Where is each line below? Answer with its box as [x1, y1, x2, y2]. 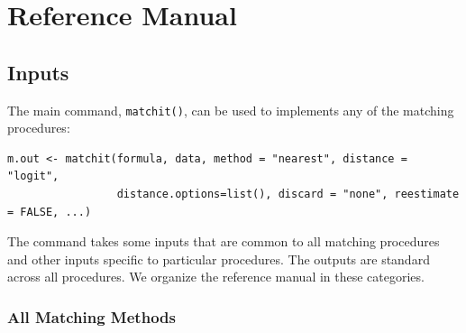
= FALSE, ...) [7, 205, 92, 218]
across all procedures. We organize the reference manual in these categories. [7, 267, 425, 286]
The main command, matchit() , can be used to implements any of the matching [7, 100, 454, 119]
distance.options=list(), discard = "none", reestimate [116, 188, 460, 201]
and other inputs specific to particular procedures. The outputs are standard [7, 249, 430, 268]
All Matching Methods [7, 305, 176, 328]
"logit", [7, 170, 59, 183]
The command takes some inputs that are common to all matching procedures [7, 232, 440, 251]
